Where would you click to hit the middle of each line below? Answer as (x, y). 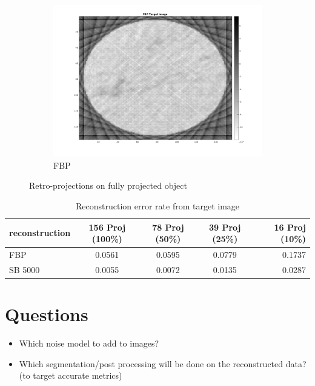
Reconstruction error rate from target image (157, 206)
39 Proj (225, 227)
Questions (47, 314)
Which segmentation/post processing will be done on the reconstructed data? (163, 363)
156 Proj (107, 227)
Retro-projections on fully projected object (108, 185)
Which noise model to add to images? (89, 343)
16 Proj (290, 227)
